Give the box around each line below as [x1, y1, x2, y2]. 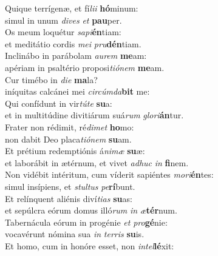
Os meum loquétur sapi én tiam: [5, 25, 121, 38]
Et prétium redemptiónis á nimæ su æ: [5, 144, 145, 157]
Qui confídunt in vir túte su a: [5, 96, 112, 109]
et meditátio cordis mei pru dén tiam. [5, 37, 141, 50]
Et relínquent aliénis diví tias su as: [5, 192, 132, 204]
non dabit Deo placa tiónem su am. [5, 132, 132, 145]
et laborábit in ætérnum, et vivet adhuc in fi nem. [5, 156, 189, 169]
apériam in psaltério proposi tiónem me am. [5, 61, 165, 73]
